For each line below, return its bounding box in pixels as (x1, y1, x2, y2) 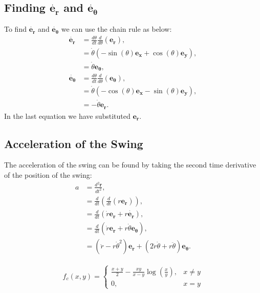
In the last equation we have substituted (4, 110, 131, 121)
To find (4, 24, 27, 34)
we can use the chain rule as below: (61, 24, 172, 34)
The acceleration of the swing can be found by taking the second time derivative (4, 159, 256, 170)
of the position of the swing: (4, 170, 92, 180)
